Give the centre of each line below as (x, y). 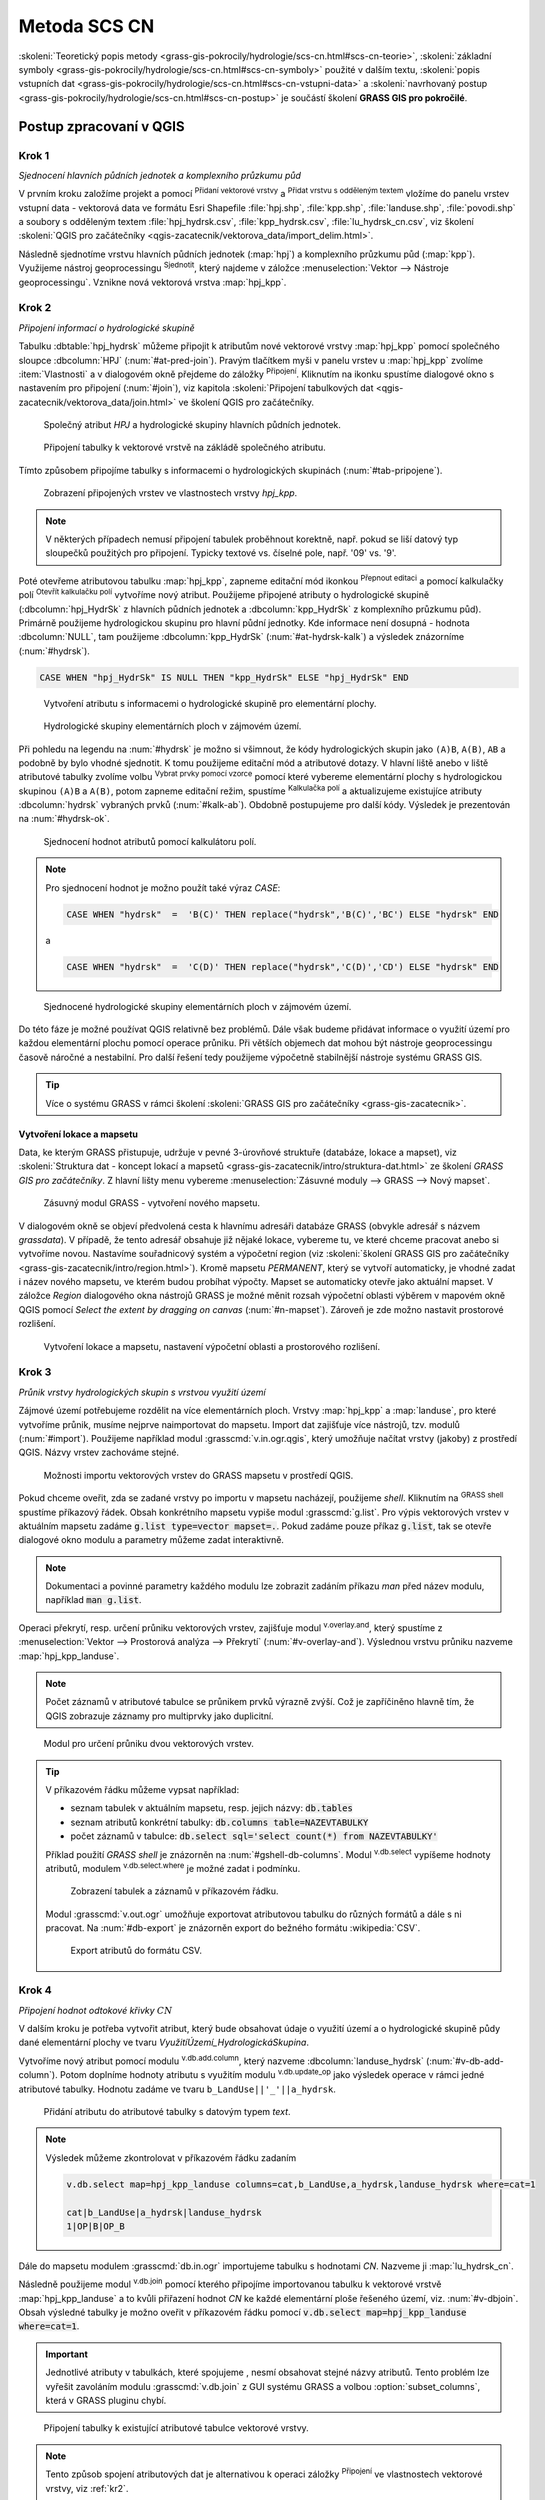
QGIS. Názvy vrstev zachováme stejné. (99, 1452)
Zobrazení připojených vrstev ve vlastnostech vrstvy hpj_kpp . (170, 493)
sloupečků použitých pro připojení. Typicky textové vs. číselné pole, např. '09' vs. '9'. (221, 553)
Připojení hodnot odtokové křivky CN (95, 2010)
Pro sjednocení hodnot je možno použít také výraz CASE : (163, 887)
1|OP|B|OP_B (95, 2226)
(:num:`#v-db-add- (464, 2061)
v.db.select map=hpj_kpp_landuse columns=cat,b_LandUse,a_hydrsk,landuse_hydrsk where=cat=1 (301, 2184)
